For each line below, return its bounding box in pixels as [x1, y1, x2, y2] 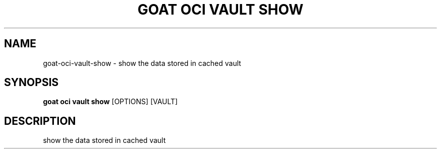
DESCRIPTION [4, 114, 76, 127]
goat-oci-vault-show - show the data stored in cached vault [43, 58, 241, 67]
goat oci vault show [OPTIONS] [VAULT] [43, 97, 178, 106]
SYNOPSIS [4, 76, 59, 89]
